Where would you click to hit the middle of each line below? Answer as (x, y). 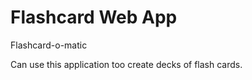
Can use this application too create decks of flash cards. (126, 64)
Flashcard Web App (94, 17)
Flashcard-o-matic (49, 45)
